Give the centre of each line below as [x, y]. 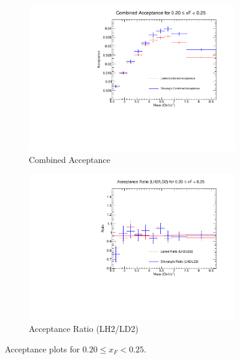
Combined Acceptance [70, 159]
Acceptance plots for [42, 348]
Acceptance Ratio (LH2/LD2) [84, 328]
